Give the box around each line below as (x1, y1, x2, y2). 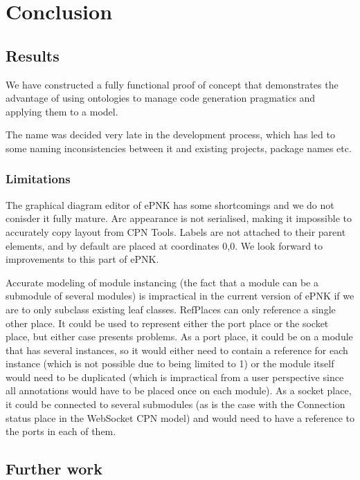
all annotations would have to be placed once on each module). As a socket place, (6, 383, 352, 398)
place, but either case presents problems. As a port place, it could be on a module (6, 329, 353, 344)
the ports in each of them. (6, 424, 116, 439)
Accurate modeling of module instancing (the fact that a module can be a (6, 275, 319, 289)
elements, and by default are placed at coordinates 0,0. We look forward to (6, 238, 323, 252)
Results (6, 44, 60, 66)
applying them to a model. (6, 104, 118, 118)
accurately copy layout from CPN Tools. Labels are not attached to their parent (6, 224, 346, 239)
